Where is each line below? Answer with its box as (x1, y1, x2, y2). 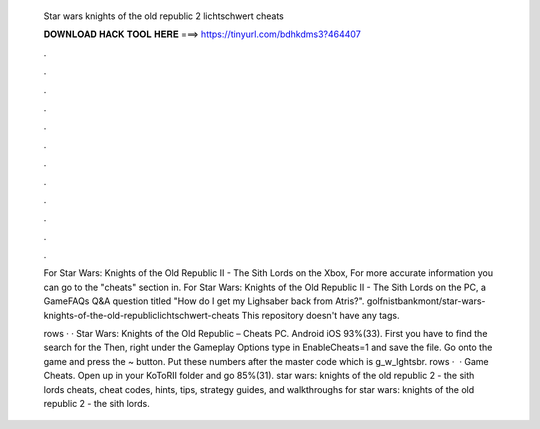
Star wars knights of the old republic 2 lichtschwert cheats (43, 10, 284, 22)
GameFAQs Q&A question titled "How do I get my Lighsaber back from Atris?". (43, 295, 365, 307)
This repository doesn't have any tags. (241, 309, 400, 321)
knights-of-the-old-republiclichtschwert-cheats (43, 309, 240, 321)
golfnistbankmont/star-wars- (366, 295, 486, 307)
